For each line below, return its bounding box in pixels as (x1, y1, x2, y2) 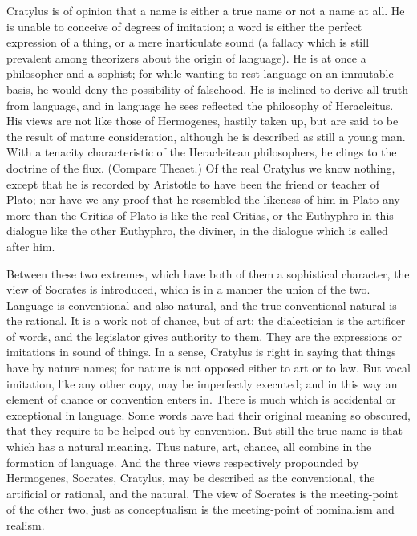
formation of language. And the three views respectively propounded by (6, 453, 359, 470)
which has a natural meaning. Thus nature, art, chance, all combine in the (6, 438, 372, 455)
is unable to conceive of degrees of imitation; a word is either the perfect (6, 18, 362, 35)
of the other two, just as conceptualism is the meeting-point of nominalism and (6, 501, 395, 518)
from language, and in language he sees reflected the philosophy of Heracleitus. (6, 96, 394, 113)
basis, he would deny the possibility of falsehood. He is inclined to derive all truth (6, 80, 409, 97)
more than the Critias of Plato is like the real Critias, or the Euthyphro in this (6, 206, 394, 223)
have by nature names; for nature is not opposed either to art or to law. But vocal (6, 359, 411, 376)
